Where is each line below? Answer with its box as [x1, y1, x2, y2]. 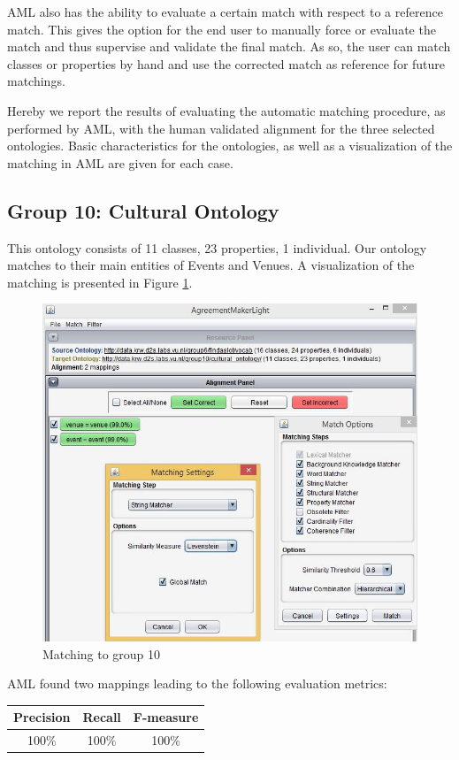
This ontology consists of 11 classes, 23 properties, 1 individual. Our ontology [7, 238, 427, 257]
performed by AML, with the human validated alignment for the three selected [7, 119, 435, 137]
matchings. [7, 72, 65, 90]
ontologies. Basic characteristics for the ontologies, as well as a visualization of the [7, 136, 453, 155]
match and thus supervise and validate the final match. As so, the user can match [7, 37, 451, 56]
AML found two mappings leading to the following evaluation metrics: [7, 674, 387, 693]
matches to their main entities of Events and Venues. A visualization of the [7, 256, 415, 274]
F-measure [133, 708, 199, 726]
